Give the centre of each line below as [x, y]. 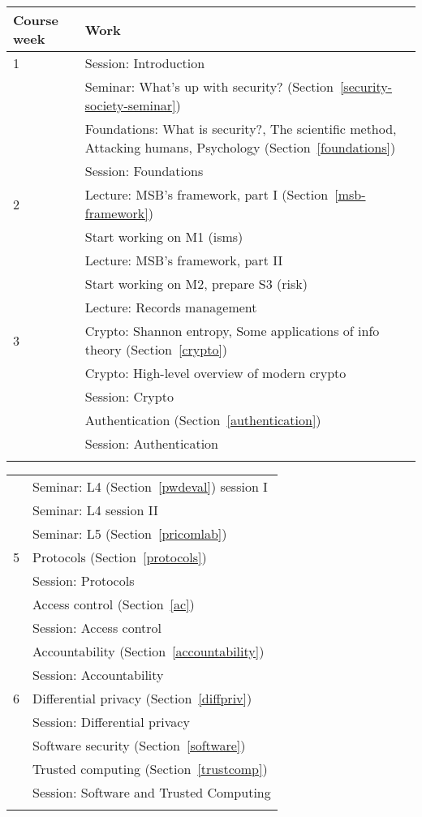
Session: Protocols [84, 580]
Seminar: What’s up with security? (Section [209, 86]
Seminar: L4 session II [95, 510]
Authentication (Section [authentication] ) [203, 420]
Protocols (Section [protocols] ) [120, 557]
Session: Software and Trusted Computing [152, 792]
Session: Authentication [152, 443]
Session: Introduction [145, 63]
